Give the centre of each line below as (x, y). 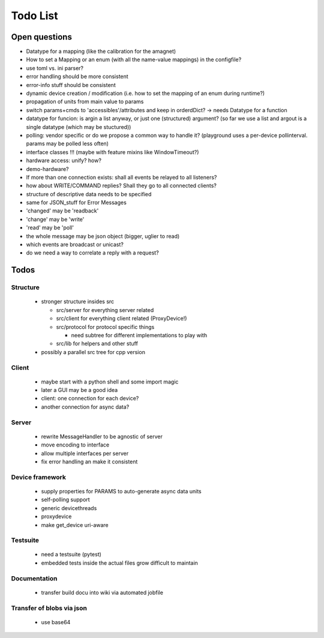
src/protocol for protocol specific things (105, 327)
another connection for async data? (85, 407)
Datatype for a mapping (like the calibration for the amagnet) (101, 52)
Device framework (38, 477)
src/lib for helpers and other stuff (97, 344)
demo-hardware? (47, 169)
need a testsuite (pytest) (71, 555)
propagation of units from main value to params (85, 101)
